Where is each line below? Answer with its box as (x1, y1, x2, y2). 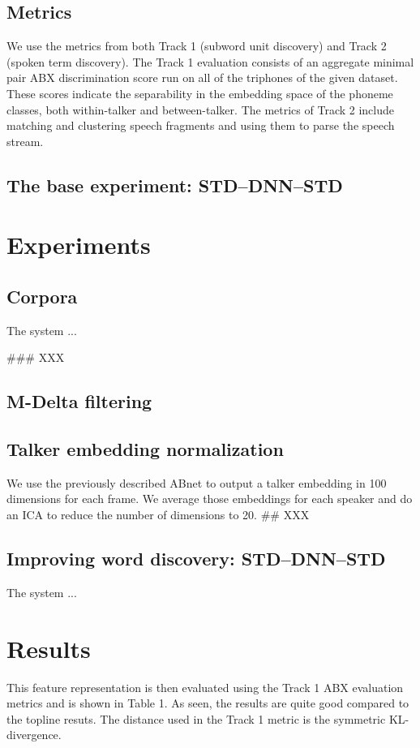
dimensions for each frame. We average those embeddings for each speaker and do (6, 490, 413, 507)
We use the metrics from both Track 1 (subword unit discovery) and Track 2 (6, 37, 387, 54)
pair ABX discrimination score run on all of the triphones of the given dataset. (6, 69, 398, 86)
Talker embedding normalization (6, 436, 284, 462)
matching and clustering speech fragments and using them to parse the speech (6, 117, 395, 134)
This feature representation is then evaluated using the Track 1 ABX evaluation (6, 678, 404, 695)
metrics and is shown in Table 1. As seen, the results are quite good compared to (6, 694, 409, 711)
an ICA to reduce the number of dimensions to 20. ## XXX (6, 506, 310, 523)
